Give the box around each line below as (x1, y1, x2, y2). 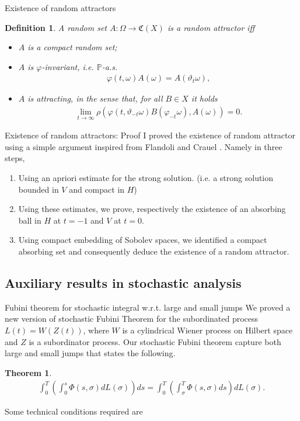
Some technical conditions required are (5, 405, 143, 417)
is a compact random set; (27, 41, 117, 53)
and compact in (69, 183, 125, 195)
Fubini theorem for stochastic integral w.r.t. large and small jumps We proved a (5, 301, 291, 313)
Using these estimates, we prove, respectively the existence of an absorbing (18, 203, 286, 215)
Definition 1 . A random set (5, 21, 107, 33)
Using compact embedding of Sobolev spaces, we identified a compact (18, 234, 267, 246)
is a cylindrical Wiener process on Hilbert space (122, 323, 293, 336)
